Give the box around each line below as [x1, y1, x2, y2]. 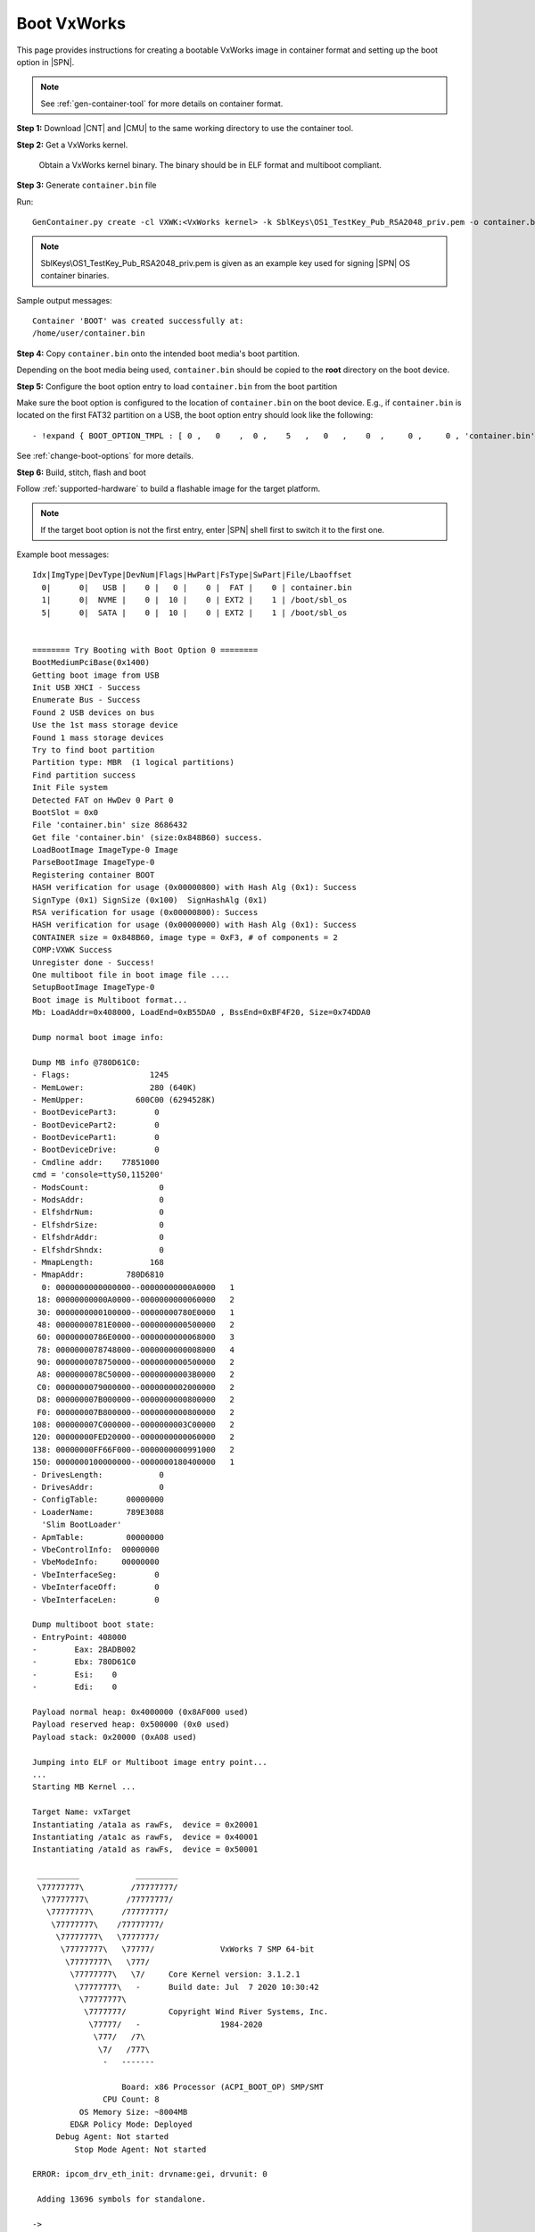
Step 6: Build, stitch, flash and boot [16, 467, 146, 478]
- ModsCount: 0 [32, 1182, 165, 1192]
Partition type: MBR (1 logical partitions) [32, 757, 235, 768]
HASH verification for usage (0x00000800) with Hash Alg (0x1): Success [32, 882, 357, 893]
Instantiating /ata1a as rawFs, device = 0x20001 [32, 1820, 259, 1829]
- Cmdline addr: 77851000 [32, 1157, 160, 1167]
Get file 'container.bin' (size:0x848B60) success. [32, 832, 263, 843]
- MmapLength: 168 [32, 1257, 165, 1267]
